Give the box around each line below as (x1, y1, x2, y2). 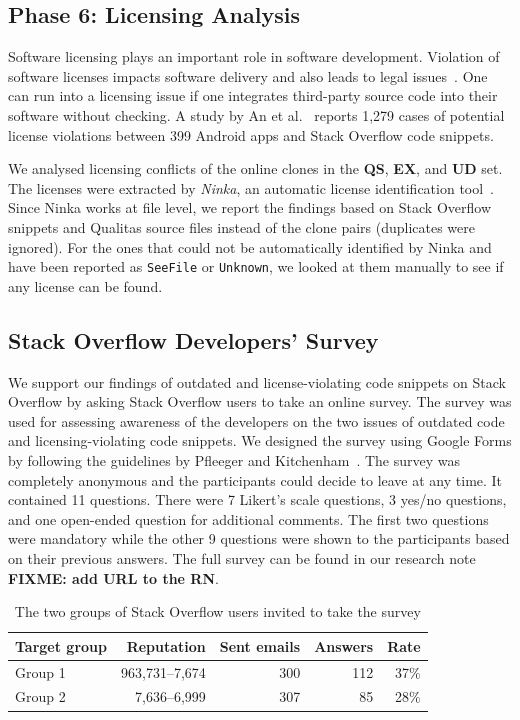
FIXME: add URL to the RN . (8, 567, 219, 588)
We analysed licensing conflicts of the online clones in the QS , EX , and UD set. (8, 158, 503, 179)
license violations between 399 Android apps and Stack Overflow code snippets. (8, 124, 494, 145)
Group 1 (15, 661, 66, 682)
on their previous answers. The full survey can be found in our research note (8, 547, 476, 568)
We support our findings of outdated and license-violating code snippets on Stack (8, 371, 506, 392)
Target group (15, 635, 107, 656)
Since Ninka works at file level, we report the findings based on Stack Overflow (8, 197, 491, 218)
